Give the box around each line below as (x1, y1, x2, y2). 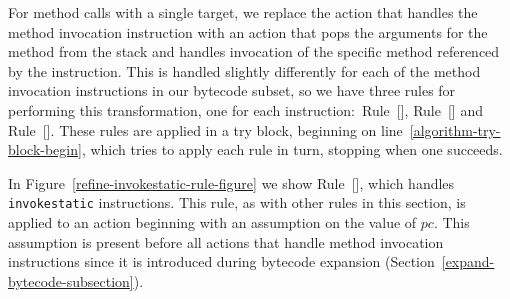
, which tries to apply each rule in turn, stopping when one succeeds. (81, 139, 503, 160)
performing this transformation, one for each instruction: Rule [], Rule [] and (8, 99, 483, 120)
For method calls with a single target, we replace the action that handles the (8, 2, 478, 22)
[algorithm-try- (409, 119, 501, 140)
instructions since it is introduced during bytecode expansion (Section (8, 251, 435, 272)
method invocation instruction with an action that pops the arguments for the (8, 21, 488, 42)
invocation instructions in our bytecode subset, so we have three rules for (8, 80, 456, 101)
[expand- (441, 251, 495, 272)
